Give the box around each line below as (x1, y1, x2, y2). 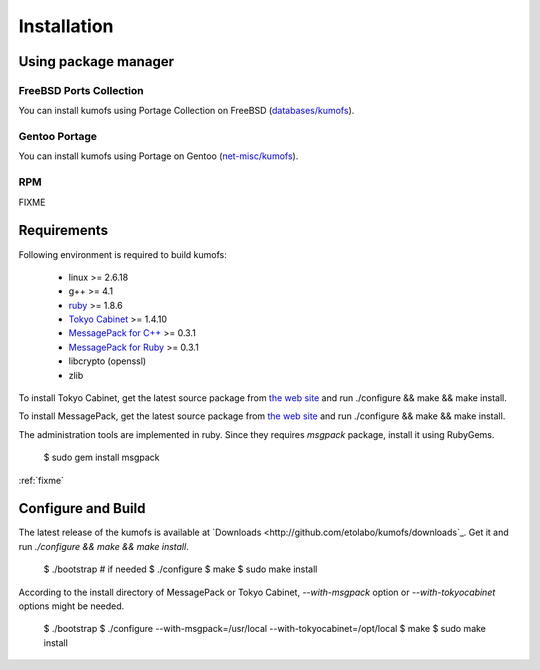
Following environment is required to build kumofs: (18, 248, 227, 260)
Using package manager (18, 53, 175, 70)
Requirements (18, 222, 109, 239)
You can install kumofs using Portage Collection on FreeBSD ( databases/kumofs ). (18, 105, 355, 117)
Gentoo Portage (18, 130, 98, 144)
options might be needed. (18, 600, 125, 612)
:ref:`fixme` (18, 474, 65, 486)
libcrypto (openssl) (68, 355, 147, 367)
